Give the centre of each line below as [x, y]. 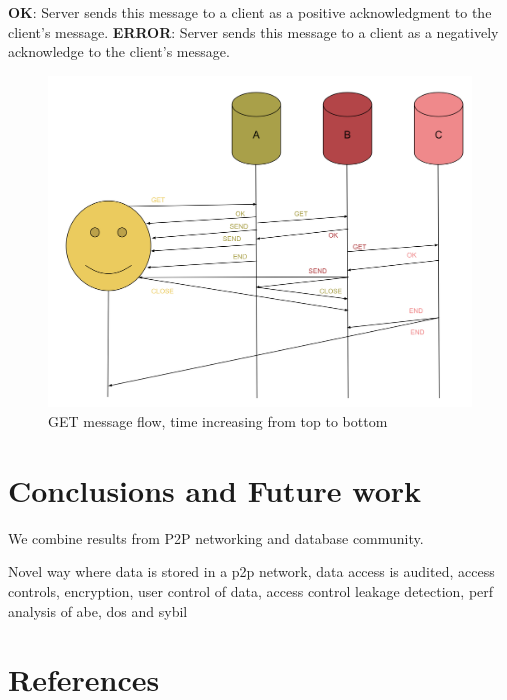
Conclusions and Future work [215, 489]
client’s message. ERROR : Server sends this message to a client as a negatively [253, 31]
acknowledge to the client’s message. [119, 51]
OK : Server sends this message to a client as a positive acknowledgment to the [250, 12]
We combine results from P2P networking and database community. [216, 537]
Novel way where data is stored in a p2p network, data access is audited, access [251, 571]
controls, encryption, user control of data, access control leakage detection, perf [251, 590]
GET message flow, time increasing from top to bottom [218, 421]
